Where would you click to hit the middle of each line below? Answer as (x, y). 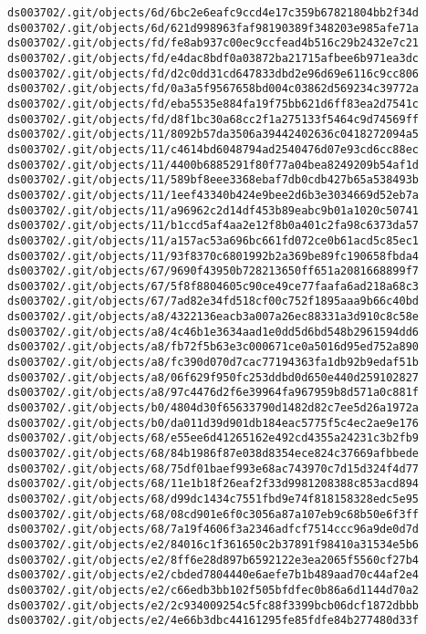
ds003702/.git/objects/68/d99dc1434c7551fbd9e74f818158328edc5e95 (213, 499)
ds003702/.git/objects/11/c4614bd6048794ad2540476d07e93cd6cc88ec (213, 149)
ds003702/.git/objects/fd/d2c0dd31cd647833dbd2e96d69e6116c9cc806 (213, 73)
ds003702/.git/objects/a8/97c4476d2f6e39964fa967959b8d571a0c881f (213, 393)
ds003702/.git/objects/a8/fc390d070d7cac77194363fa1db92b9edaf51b (213, 363)
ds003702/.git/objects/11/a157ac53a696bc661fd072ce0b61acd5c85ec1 (213, 240)
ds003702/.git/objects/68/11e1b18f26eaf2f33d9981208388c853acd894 (213, 484)
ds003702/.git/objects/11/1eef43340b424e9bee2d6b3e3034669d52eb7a (213, 195)
